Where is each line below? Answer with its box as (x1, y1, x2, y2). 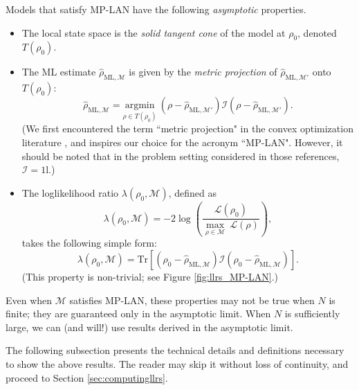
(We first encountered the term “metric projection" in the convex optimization (21, 121, 353, 136)
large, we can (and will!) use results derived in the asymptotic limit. (6, 319, 293, 334)
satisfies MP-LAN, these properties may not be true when (69, 292, 315, 307)
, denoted (297, 25, 337, 39)
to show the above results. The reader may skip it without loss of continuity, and (6, 357, 349, 371)
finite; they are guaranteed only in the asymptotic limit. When (6, 306, 271, 321)
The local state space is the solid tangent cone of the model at (21, 25, 286, 39)
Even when (6, 292, 53, 307)
